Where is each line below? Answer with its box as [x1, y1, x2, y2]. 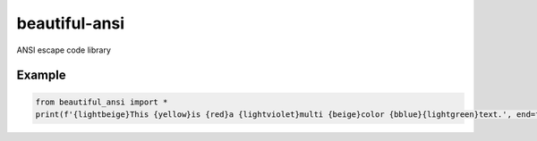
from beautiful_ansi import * [35, 96, 168, 107]
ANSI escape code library [16, 45, 112, 55]
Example [16, 68, 66, 83]
